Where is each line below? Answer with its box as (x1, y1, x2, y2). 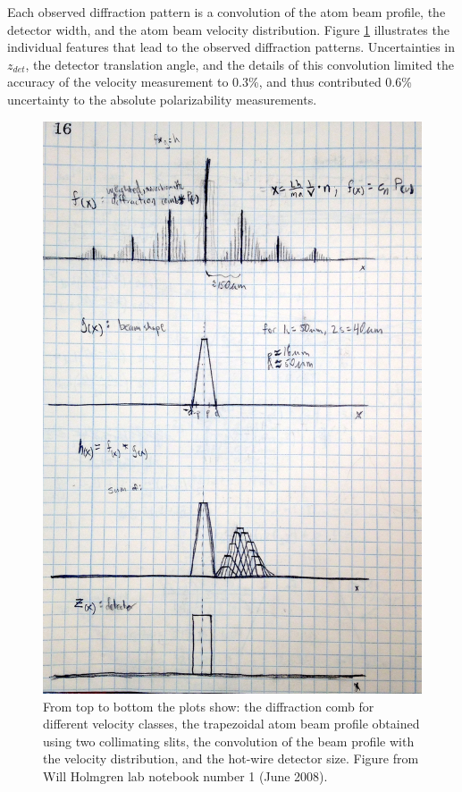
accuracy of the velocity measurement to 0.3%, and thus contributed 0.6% (7, 72, 412, 91)
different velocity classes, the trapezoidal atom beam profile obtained (43, 714, 420, 733)
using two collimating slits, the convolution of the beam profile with (43, 731, 415, 750)
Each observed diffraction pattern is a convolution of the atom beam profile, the (7, 3, 446, 21)
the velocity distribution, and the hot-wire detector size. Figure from (43, 749, 419, 768)
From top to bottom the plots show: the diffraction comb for (43, 696, 374, 715)
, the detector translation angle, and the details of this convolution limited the (25, 55, 454, 73)
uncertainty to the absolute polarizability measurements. (7, 89, 317, 108)
